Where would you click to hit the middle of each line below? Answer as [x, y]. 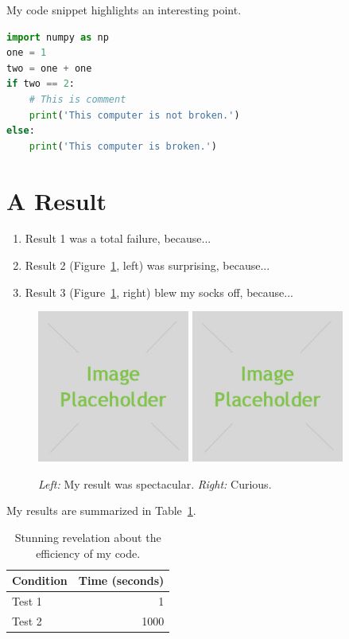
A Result [57, 200]
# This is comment [78, 99]
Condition [40, 581]
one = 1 [27, 53]
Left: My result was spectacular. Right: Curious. [155, 483]
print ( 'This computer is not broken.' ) [134, 115]
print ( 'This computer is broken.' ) [123, 146]
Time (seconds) [121, 581]
